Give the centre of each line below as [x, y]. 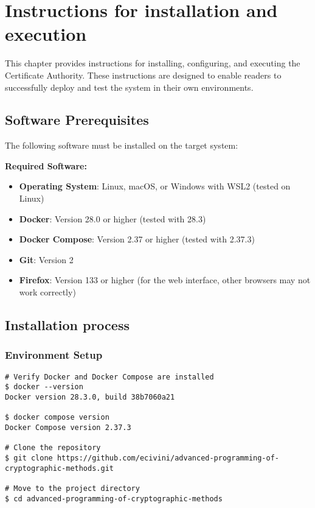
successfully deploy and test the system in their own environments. [129, 87]
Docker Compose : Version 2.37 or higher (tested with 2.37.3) [137, 239]
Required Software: [46, 165]
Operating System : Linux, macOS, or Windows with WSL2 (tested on [155, 186]
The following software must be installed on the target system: [122, 145]
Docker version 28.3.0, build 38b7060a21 [90, 397]
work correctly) [47, 292]
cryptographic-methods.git [59, 468]
